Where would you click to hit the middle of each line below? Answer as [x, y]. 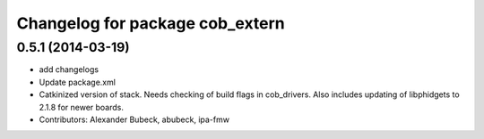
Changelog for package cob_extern [151, 23]
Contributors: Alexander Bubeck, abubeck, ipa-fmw [134, 119]
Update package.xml [78, 82]
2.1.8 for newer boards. [82, 107]
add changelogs [69, 69]
